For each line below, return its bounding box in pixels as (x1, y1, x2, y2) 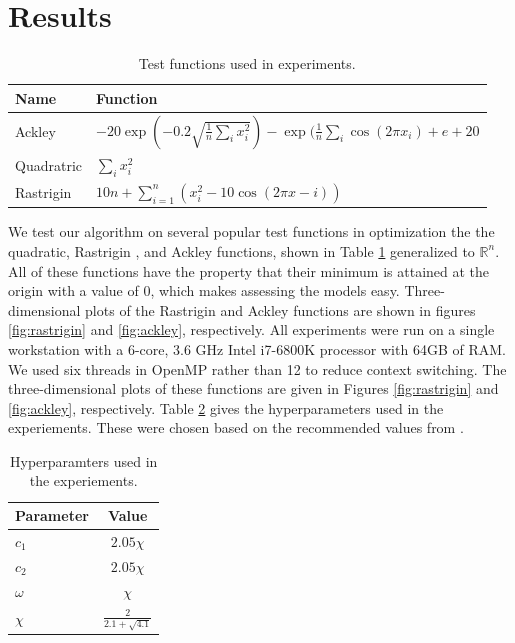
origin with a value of (8, 280, 139, 301)
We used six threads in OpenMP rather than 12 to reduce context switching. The (8, 358, 507, 379)
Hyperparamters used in (10, 450, 158, 471)
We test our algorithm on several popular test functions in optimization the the (8, 221, 495, 242)
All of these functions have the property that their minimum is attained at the (8, 260, 490, 281)
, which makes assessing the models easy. (150, 280, 400, 301)
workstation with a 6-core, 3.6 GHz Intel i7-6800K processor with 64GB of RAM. (8, 338, 506, 359)
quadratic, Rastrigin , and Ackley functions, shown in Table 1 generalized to (8, 240, 475, 261)
